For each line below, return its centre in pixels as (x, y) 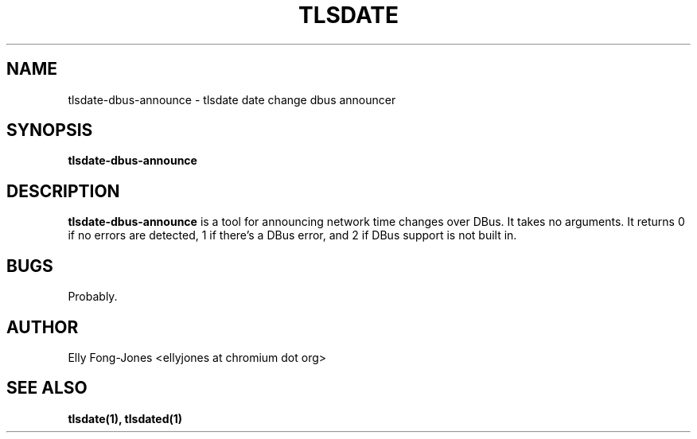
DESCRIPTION (63, 191)
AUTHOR (43, 327)
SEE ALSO (47, 388)
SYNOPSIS (50, 130)
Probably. (93, 297)
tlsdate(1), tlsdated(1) (125, 418)
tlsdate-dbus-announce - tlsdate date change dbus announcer (232, 99)
